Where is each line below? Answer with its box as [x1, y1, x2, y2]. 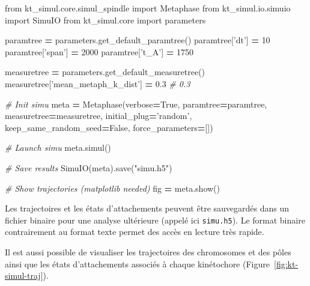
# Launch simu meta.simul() [5, 141, 111, 154]
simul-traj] [5, 269, 43, 282]
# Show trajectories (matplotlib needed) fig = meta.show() [5, 181, 220, 194]
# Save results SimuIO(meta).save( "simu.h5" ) [5, 161, 172, 174]
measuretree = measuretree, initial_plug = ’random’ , [5, 109, 192, 122]
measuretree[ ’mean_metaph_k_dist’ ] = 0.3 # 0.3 [5, 77, 190, 90]
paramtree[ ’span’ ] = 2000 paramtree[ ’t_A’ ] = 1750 [5, 45, 193, 58]
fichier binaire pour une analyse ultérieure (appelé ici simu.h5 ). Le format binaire [5, 213, 305, 226]
